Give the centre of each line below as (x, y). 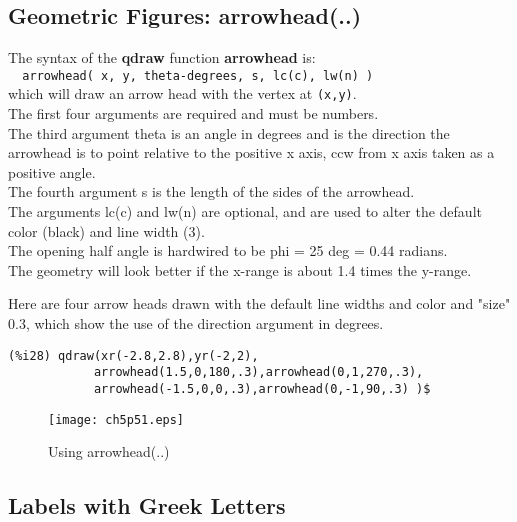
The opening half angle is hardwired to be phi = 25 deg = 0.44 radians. (228, 250)
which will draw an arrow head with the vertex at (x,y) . (182, 93)
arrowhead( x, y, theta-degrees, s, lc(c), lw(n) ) (198, 75)
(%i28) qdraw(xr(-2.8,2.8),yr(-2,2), (133, 355)
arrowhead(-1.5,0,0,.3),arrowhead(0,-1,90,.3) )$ (262, 388)
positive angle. (52, 171)
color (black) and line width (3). (106, 230)
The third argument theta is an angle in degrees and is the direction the (229, 132)
